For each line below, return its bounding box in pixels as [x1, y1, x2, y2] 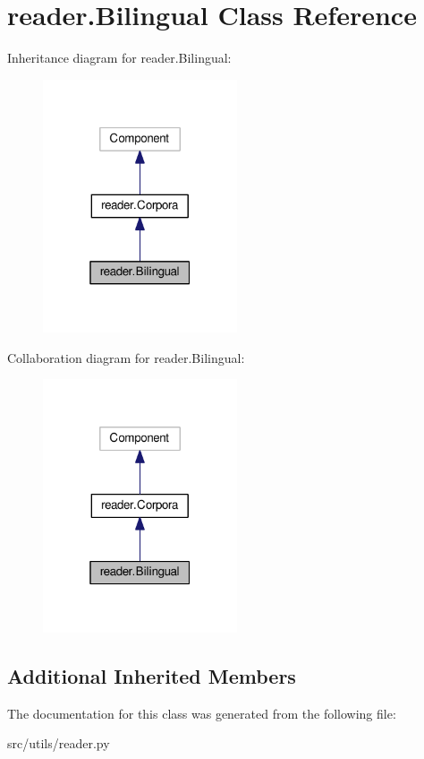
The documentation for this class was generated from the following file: [7, 703, 396, 722]
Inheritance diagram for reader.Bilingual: [7, 48, 232, 67]
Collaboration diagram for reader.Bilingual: [7, 348, 245, 367]
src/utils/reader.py [7, 734, 110, 753]
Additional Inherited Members [7, 661, 296, 689]
